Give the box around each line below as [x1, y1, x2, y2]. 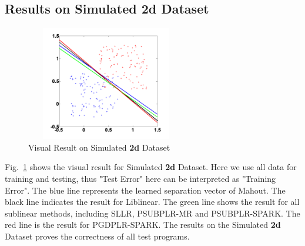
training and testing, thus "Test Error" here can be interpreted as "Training [5, 172, 276, 184]
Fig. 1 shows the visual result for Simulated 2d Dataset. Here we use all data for [5, 161, 297, 173]
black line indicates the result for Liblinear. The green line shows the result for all [5, 195, 300, 208]
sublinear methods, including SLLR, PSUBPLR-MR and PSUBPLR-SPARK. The [5, 207, 300, 219]
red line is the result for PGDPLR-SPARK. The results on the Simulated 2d [5, 218, 281, 231]
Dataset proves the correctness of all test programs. [5, 230, 190, 242]
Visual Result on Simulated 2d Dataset [28, 141, 170, 153]
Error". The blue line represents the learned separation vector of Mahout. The [5, 184, 286, 196]
